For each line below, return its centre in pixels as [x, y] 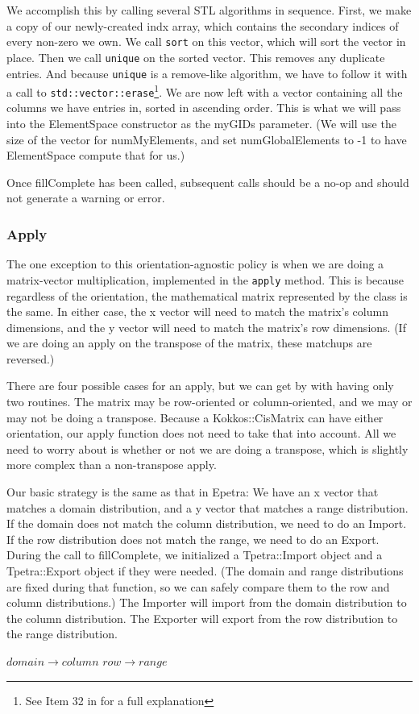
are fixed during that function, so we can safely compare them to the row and [198, 586]
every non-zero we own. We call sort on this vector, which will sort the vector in [206, 42]
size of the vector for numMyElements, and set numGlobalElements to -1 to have [207, 139]
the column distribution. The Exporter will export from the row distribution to [202, 618]
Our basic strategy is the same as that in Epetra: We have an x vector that [193, 492]
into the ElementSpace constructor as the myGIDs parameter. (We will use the [201, 124]
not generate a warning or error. [86, 198]
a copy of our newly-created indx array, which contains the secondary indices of [203, 25]
